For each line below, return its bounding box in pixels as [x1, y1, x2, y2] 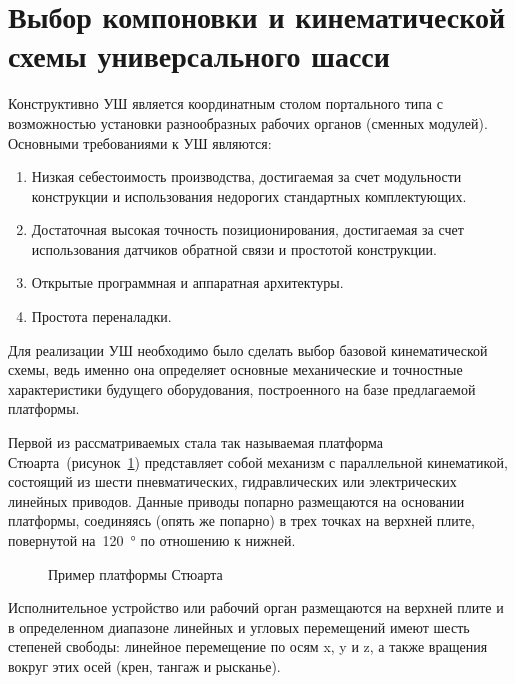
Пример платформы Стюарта [48, 563, 223, 584]
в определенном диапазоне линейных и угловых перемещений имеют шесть [8, 616, 470, 637]
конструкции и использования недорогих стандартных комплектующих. [31, 185, 467, 206]
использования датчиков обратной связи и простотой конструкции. [31, 238, 437, 259]
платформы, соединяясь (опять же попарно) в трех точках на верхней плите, [8, 510, 475, 531]
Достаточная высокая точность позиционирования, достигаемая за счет [31, 219, 464, 240]
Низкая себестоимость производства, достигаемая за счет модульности [31, 166, 462, 187]
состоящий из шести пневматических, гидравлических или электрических [8, 471, 457, 492]
